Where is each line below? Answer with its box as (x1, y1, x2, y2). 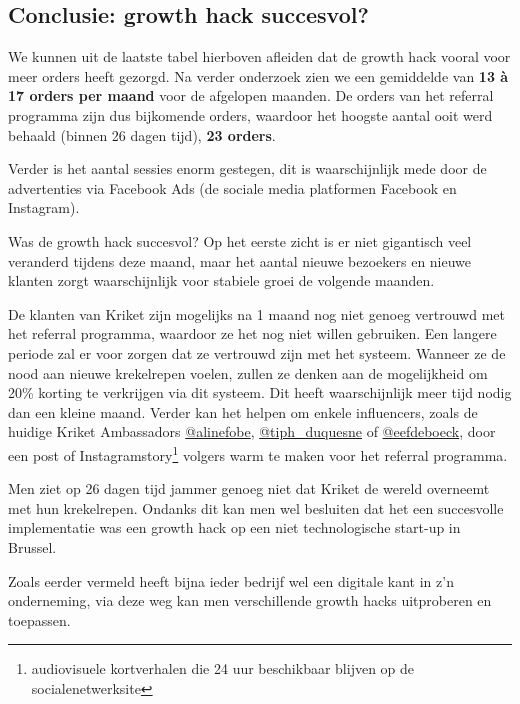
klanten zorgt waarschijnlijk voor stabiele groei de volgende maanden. (8, 270, 435, 291)
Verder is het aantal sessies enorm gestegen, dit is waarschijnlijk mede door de (8, 158, 487, 179)
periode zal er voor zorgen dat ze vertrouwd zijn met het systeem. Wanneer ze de (8, 342, 506, 363)
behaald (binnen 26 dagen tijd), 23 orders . (8, 124, 276, 145)
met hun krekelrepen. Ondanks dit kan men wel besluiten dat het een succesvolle (8, 497, 504, 518)
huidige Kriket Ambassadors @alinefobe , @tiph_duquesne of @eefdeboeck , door (8, 421, 496, 442)
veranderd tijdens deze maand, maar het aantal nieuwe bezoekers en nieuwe (8, 250, 472, 271)
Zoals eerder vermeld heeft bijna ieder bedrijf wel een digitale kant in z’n (8, 570, 454, 591)
